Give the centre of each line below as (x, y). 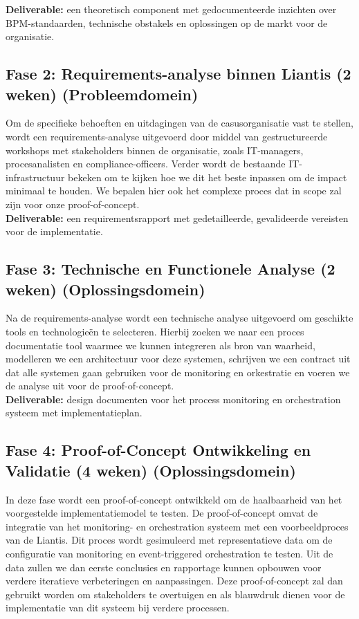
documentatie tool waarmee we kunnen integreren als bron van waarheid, (160, 345)
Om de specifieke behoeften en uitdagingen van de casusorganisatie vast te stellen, (179, 123)
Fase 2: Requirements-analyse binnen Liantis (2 (178, 74)
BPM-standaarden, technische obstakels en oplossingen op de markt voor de (167, 22)
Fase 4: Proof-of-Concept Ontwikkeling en (158, 450)
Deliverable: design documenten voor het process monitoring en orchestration (173, 399)
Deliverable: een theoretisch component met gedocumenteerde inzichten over (171, 9)
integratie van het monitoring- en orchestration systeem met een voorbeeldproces (177, 526)
